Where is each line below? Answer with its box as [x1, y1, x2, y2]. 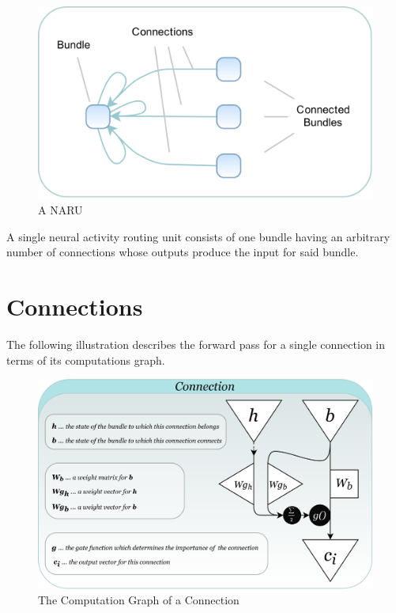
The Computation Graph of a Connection [38, 592, 239, 608]
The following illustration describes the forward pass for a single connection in [6, 335, 386, 352]
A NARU [38, 202, 83, 218]
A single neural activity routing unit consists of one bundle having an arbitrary [6, 228, 390, 244]
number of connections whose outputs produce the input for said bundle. [6, 244, 359, 260]
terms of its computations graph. [6, 351, 165, 368]
